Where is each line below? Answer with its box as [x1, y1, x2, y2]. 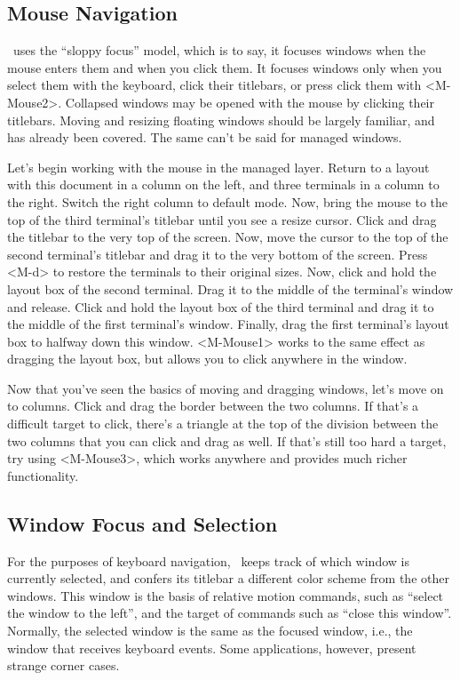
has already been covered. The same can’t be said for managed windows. [7, 128, 402, 147]
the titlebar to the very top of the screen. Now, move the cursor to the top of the [7, 228, 448, 246]
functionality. [7, 466, 79, 484]
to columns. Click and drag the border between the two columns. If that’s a [7, 396, 419, 415]
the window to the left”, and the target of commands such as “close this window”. [7, 604, 452, 622]
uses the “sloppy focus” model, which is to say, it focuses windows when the [12, 41, 426, 60]
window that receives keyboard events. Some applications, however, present [7, 638, 416, 657]
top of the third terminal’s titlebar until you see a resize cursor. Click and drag [7, 210, 437, 228]
